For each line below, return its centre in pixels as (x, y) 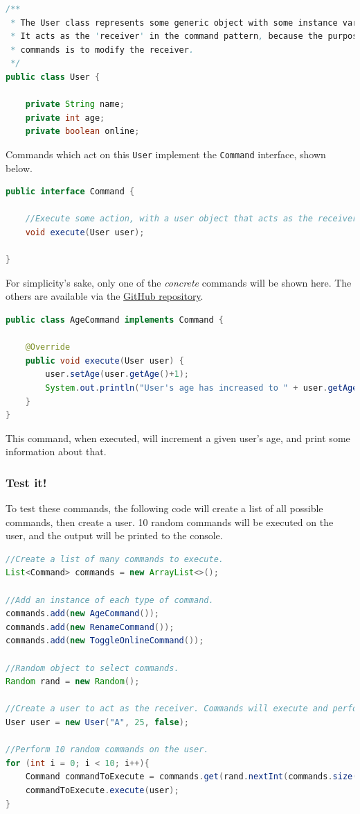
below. (19, 168)
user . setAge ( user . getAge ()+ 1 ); (117, 374)
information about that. (56, 451)
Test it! (26, 482)
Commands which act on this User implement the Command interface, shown (166, 154)
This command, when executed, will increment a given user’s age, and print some (178, 438)
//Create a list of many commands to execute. (115, 559)
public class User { (53, 77)
